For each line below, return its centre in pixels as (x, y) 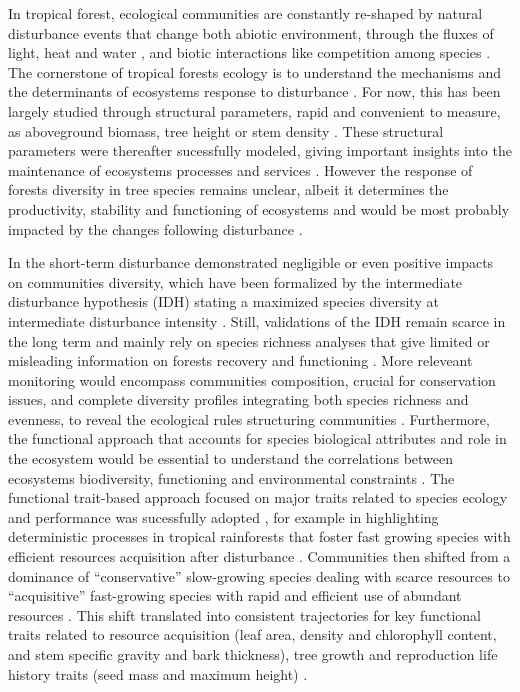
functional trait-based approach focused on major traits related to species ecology (258, 497)
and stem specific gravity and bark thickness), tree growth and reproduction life (253, 654)
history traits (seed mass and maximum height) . (158, 673)
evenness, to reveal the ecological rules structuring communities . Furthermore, (249, 418)
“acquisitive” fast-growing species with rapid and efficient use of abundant (235, 595)
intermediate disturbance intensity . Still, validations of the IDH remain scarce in (257, 320)
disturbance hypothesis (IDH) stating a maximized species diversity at (223, 301)
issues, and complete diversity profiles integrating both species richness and (238, 399)
